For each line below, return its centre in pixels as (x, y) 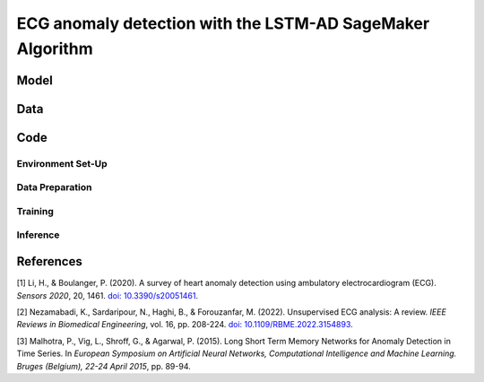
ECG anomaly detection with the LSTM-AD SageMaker (223, 23)
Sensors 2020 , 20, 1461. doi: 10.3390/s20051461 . (108, 295)
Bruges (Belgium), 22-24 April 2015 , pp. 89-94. (104, 366)
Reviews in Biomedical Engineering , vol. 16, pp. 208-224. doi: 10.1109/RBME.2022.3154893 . (185, 325)
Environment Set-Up (62, 163)
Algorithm (55, 48)
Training (35, 211)
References (49, 261)
